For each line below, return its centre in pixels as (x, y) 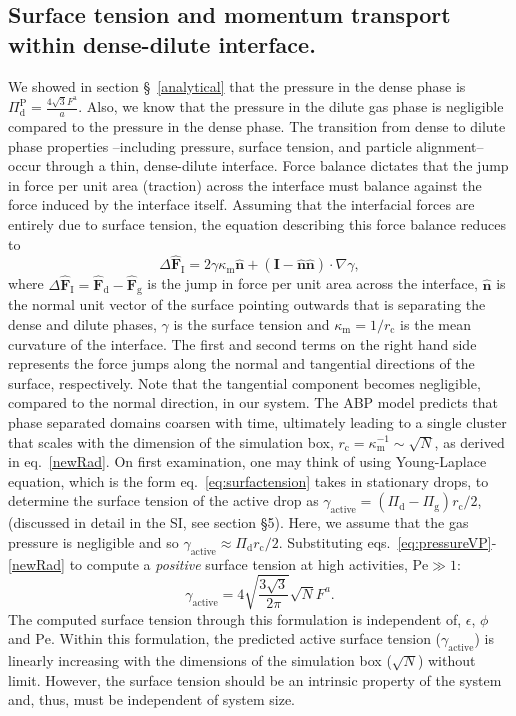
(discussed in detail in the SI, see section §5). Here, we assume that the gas (238, 522)
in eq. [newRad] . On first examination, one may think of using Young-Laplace (247, 461)
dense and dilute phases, (82, 324)
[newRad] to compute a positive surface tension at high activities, (208, 563)
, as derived (469, 441)
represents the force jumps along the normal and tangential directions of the (241, 363)
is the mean (435, 324)
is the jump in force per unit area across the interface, (312, 283)
